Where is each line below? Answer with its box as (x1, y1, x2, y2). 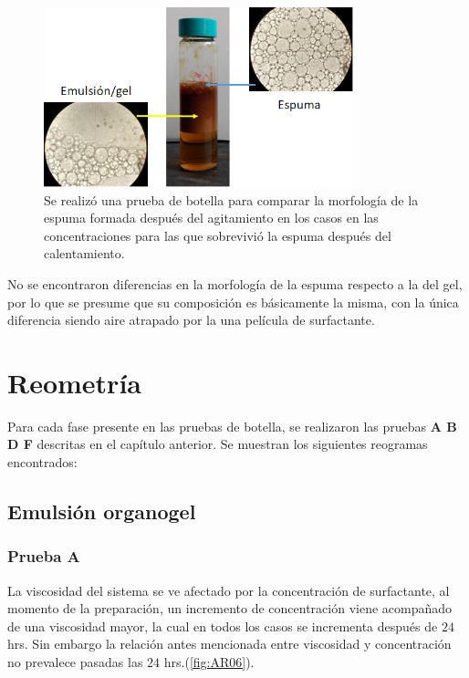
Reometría (7, 363, 141, 401)
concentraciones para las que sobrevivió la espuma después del (44, 225, 391, 245)
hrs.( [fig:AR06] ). (163, 652, 255, 671)
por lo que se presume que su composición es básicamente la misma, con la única (7, 292, 459, 311)
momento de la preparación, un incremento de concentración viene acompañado (7, 599, 453, 618)
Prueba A (7, 545, 80, 568)
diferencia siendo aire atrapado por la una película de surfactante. (7, 310, 375, 329)
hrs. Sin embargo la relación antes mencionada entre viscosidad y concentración (7, 634, 452, 653)
